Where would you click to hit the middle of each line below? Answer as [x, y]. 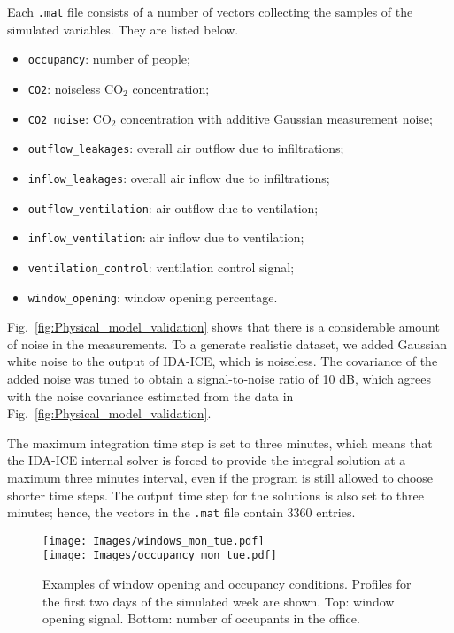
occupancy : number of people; [109, 59]
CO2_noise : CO [69, 118]
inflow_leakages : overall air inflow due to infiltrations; [179, 177]
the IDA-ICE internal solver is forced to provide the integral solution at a [207, 460]
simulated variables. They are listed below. [123, 29]
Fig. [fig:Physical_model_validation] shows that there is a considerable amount [223, 327]
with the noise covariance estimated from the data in [150, 396]
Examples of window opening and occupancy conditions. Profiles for [227, 584]
